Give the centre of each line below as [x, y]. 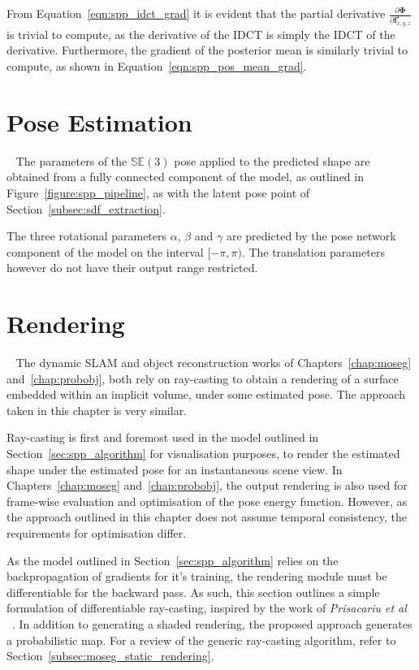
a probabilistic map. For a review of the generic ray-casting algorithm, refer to [201, 640]
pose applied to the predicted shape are [272, 160]
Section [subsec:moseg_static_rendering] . [110, 656]
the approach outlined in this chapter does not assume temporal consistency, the [207, 517]
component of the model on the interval [105, 251]
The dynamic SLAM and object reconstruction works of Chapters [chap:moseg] [214, 363]
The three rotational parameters [87, 236]
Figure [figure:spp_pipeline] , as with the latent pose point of [158, 192]
